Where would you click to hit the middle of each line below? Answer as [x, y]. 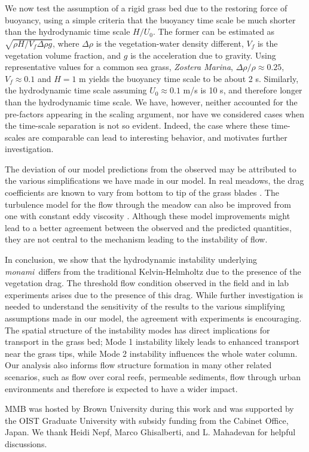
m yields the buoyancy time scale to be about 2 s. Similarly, [189, 78]
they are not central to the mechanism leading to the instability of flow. [136, 239]
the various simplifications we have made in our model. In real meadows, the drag [154, 181]
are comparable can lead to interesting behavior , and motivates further [158, 137]
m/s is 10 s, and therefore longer [243, 90]
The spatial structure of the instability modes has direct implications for [137, 330]
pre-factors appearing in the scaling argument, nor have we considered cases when [155, 113]
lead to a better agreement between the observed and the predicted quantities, [148, 227]
